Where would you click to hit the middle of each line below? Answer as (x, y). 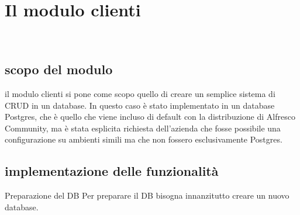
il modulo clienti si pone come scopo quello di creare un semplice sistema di (140, 93)
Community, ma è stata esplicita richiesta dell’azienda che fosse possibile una (143, 128)
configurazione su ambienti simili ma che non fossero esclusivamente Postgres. (144, 139)
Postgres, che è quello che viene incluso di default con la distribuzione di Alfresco (150, 117)
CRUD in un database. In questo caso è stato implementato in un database (140, 105)
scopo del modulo (59, 69)
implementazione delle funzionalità (112, 171)
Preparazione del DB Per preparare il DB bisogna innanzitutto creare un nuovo (147, 195)
